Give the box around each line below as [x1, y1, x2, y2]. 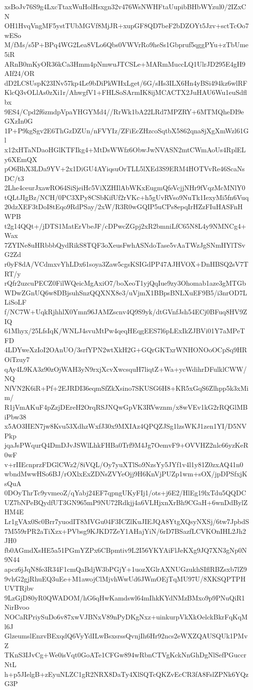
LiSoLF [4, 297, 27, 307]
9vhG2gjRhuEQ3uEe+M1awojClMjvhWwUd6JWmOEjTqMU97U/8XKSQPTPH [4, 573, 246, 583]
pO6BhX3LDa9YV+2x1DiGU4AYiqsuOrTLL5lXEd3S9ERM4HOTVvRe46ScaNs [4, 163, 245, 174]
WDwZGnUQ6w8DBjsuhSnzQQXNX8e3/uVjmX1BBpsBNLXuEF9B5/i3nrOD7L [4, 287, 247, 297]
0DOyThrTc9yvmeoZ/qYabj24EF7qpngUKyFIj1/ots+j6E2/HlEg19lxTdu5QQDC [4, 488, 246, 498]
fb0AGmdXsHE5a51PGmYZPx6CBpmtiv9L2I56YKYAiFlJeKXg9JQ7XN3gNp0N [4, 545, 247, 555]
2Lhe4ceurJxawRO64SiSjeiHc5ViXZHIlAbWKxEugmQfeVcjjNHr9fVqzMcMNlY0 [4, 182, 245, 193]
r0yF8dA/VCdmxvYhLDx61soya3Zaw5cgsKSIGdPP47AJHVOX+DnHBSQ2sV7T [4, 259, 249, 269]
